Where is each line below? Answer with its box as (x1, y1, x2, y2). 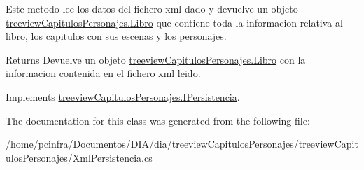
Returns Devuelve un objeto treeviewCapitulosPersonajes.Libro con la (6, 52, 306, 66)
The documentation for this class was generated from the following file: (6, 113, 310, 127)
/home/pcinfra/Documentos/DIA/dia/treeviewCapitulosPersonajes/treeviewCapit (6, 136, 358, 151)
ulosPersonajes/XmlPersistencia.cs (6, 150, 153, 164)
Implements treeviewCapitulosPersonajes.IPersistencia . (6, 89, 240, 104)
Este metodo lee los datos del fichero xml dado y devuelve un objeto (6, 1, 298, 15)
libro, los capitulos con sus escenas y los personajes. (6, 29, 227, 43)
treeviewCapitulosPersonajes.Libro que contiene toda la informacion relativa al (6, 15, 343, 29)
